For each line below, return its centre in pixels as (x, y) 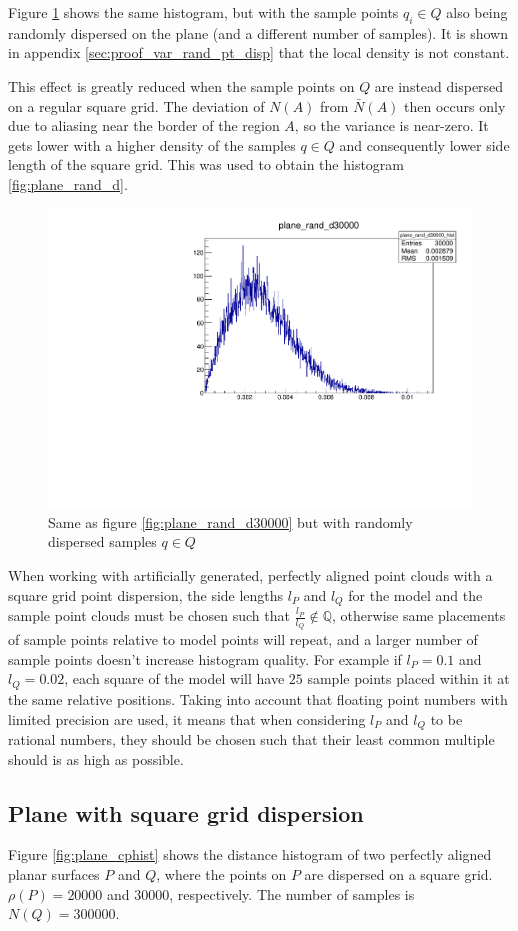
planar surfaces (54, 873)
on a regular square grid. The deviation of (136, 105)
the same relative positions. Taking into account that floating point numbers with (258, 698)
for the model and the (415, 594)
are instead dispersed (439, 85)
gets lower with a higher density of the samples (152, 144)
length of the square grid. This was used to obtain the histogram (206, 164)
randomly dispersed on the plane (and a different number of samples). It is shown (258, 32)
